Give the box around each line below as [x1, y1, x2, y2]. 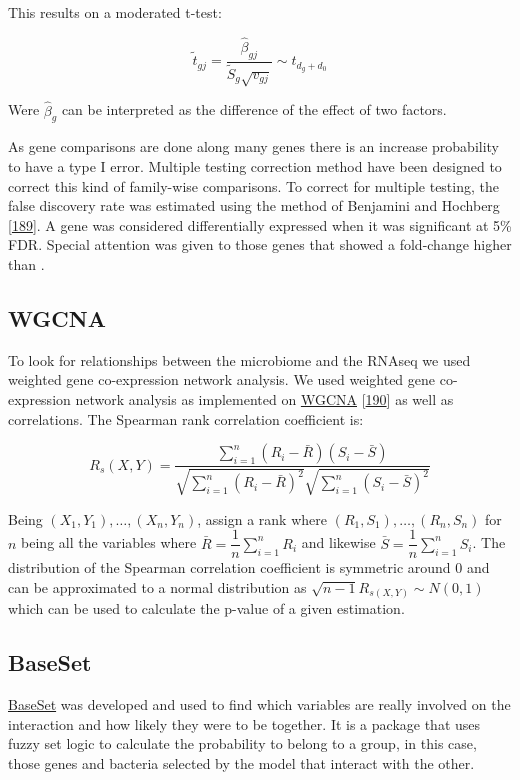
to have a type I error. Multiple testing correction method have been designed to [8, 156, 502, 177]
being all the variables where [21, 532, 197, 553]
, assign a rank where [197, 508, 327, 529]
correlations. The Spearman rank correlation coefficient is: [8, 408, 364, 429]
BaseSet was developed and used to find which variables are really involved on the [8, 694, 511, 715]
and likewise [301, 532, 376, 553]
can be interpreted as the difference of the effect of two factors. [61, 99, 447, 120]
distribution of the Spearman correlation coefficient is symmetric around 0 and [8, 557, 490, 578]
